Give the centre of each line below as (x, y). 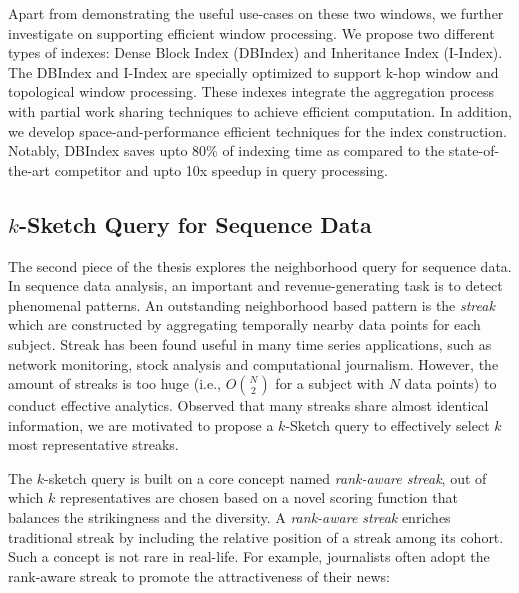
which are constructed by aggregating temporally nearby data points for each (244, 324)
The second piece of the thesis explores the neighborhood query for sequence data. (260, 265)
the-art (29, 169)
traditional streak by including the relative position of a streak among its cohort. (256, 536)
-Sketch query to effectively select (387, 424)
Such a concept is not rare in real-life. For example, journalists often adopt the (249, 556)
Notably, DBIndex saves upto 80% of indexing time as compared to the (226, 150)
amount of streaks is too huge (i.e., (114, 383)
